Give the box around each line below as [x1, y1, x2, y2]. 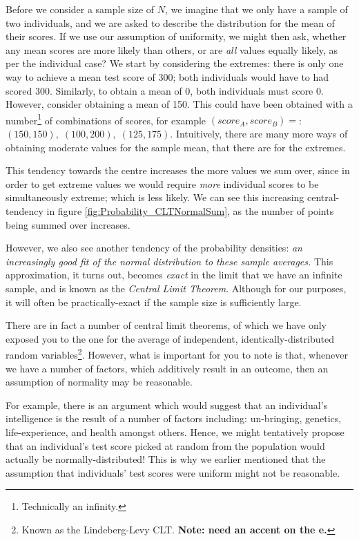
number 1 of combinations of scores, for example [6, 111, 206, 127]
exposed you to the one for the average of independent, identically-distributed [6, 331, 334, 345]
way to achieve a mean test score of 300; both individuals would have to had [6, 69, 329, 84]
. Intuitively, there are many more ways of [170, 126, 348, 140]
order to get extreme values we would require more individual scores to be [6, 176, 319, 191]
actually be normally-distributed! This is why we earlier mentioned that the [6, 452, 326, 466]
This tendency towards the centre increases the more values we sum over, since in [6, 163, 350, 178]
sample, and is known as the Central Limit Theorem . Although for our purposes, [6, 281, 347, 295]
